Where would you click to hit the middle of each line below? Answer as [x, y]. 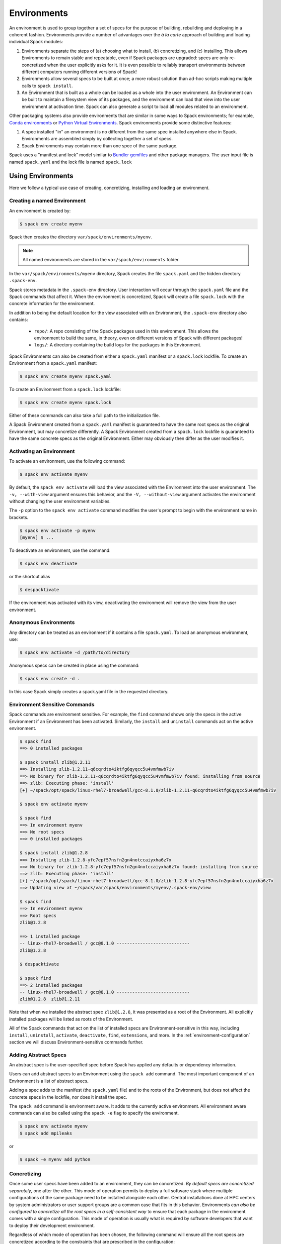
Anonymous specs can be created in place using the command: [74, 666]
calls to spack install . [47, 86]
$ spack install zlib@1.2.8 [54, 853]
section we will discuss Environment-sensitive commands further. [76, 1042]
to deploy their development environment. [52, 1225]
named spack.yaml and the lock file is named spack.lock [70, 162]
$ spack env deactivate [49, 564]
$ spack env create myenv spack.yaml [66, 376]
